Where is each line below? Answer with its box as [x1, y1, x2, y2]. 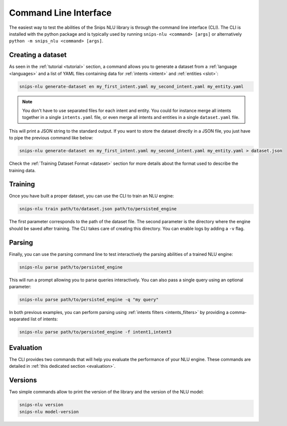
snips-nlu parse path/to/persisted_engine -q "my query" [19, 297, 159, 303]
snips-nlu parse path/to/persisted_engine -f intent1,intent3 [19, 329, 172, 335]
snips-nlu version [19, 402, 64, 408]
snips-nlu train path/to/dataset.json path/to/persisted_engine [19, 206, 177, 212]
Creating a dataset [9, 51, 67, 59]
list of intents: [30, 316, 58, 322]
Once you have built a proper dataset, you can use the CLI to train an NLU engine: [9, 193, 174, 199]
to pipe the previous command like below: [9, 135, 93, 141]
